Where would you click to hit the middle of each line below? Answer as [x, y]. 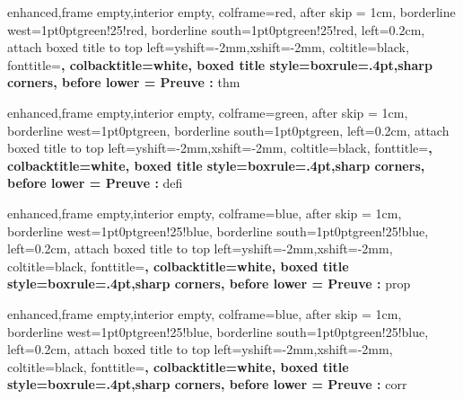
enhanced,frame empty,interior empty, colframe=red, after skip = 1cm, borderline [231, 12]
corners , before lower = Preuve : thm [124, 82]
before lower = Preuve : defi [95, 183]
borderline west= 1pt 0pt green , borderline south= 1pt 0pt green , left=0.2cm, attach [228, 130]
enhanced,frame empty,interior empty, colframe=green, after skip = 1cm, [208, 112]
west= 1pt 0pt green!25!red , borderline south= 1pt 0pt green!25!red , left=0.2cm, [216, 29]
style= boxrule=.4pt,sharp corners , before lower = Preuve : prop [209, 284]
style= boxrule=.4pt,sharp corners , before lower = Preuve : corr [207, 384]
